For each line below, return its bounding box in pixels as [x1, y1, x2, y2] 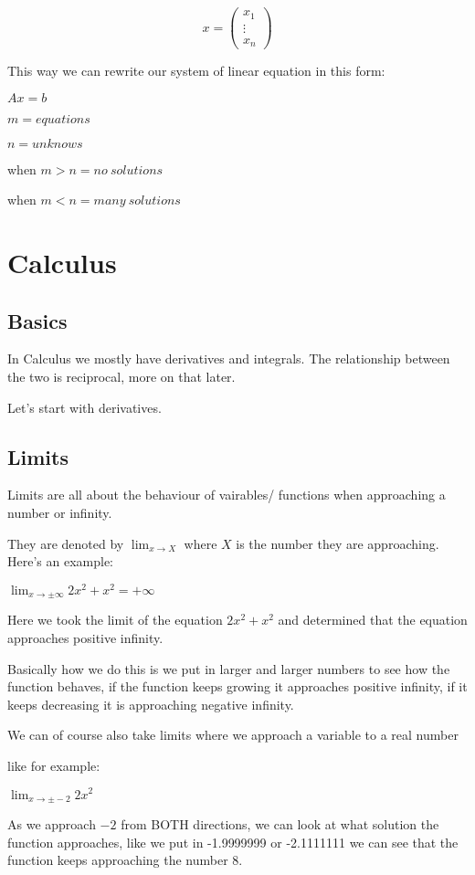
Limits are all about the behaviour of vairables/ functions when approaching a [7, 485, 446, 504]
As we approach [7, 815, 96, 833]
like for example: [7, 755, 100, 775]
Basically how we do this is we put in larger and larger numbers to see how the [7, 659, 450, 678]
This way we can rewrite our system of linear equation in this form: [7, 61, 385, 80]
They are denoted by [7, 533, 124, 553]
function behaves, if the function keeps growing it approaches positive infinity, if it [7, 677, 468, 696]
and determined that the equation [278, 610, 468, 629]
